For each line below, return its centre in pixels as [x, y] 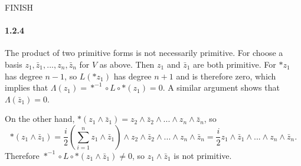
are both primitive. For [235, 64]
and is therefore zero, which [226, 76]
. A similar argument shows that [221, 87]
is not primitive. [203, 155]
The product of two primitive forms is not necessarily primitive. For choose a [144, 53]
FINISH [19, 7]
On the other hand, [40, 119]
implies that [27, 87]
